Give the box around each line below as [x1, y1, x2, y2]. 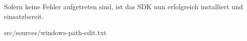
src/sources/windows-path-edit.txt [4, 27, 107, 38]
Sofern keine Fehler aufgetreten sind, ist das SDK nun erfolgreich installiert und [4, 1, 243, 11]
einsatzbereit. [4, 11, 44, 21]
